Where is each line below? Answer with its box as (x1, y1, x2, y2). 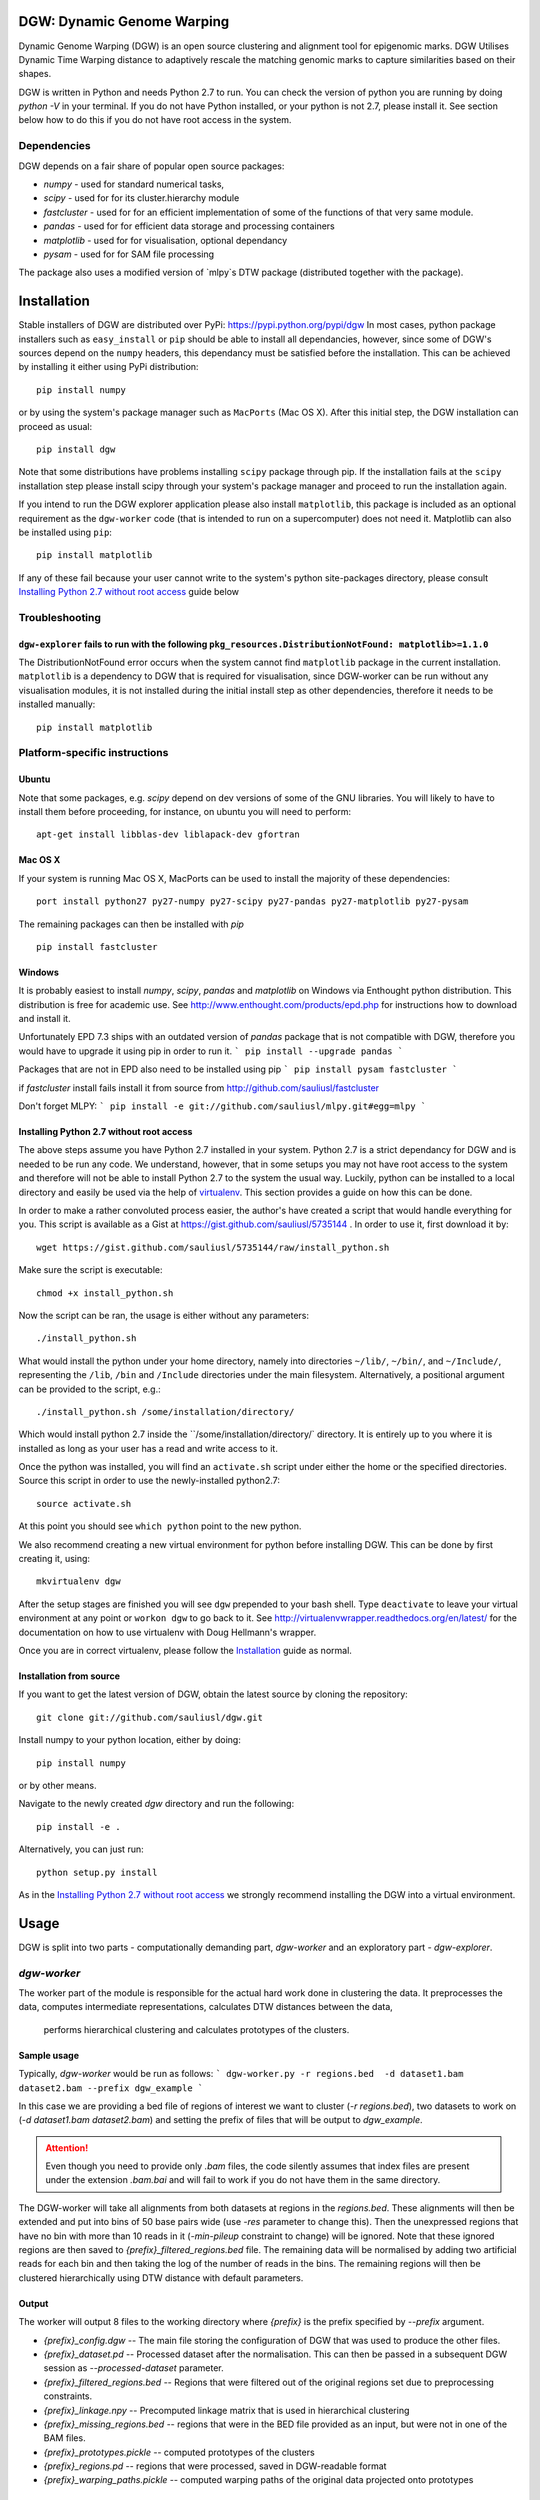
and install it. (18, 1013, 71, 1025)
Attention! (45, 2141, 89, 2154)
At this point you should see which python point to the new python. (18, 1520, 302, 1532)
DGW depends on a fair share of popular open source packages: (18, 160, 285, 172)
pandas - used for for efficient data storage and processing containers (43, 220, 335, 232)
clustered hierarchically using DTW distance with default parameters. (18, 2271, 304, 2284)
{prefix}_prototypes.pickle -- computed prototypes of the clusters (43, 2446, 315, 2458)
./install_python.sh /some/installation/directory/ (36, 1406, 295, 1417)
